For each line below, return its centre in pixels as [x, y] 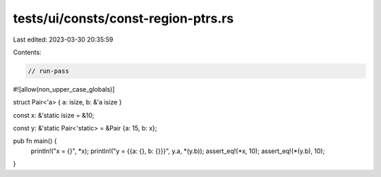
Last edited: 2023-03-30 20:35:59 [63, 39]
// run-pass [49, 71]
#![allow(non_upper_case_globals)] [64, 89]
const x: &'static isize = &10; [54, 115]
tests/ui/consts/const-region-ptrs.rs [123, 18]
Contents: [27, 52]
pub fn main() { [35, 141]
